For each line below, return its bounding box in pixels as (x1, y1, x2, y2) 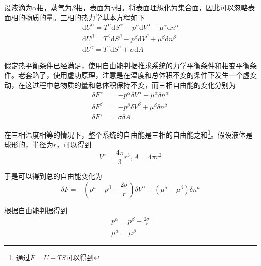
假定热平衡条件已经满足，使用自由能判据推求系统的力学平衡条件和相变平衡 (4, 60, 250, 70)
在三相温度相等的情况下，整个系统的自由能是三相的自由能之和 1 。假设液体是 (4, 128, 253, 140)
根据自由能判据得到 (4, 205, 67, 215)
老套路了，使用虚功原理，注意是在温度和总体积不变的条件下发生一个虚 (18, 70, 250, 80)
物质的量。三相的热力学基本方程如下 (25, 12, 145, 22)
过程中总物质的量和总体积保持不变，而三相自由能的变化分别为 (32, 79, 236, 90)
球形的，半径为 (4, 139, 53, 150)
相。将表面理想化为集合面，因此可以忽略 (114, 2, 248, 12)
